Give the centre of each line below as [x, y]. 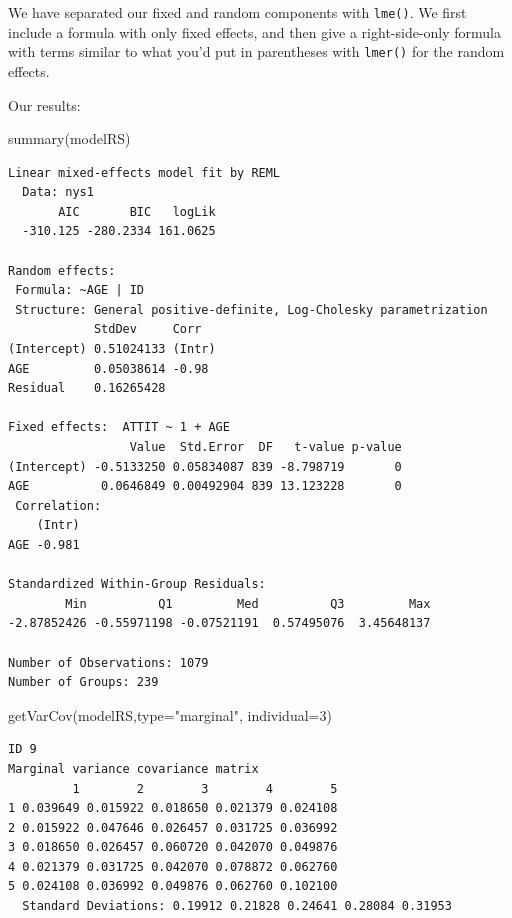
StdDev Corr [147, 329]
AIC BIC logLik [137, 211]
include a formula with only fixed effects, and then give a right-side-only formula [255, 31]
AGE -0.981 [44, 544]
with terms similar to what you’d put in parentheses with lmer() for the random [256, 51]
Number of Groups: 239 [83, 682]
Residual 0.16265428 [87, 388]
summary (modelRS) [69, 138]
